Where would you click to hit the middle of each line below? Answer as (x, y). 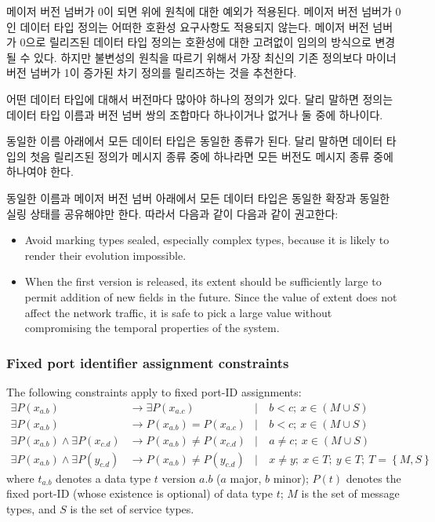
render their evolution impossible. (105, 255)
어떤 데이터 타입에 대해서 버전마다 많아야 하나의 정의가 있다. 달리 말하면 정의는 (200, 99)
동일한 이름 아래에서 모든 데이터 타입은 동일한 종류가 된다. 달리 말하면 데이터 (195, 141)
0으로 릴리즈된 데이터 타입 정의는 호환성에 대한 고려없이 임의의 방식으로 (196, 42)
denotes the (373, 478)
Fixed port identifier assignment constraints (148, 362)
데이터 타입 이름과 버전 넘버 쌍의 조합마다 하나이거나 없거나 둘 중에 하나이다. (195, 114)
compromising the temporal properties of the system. (152, 328)
